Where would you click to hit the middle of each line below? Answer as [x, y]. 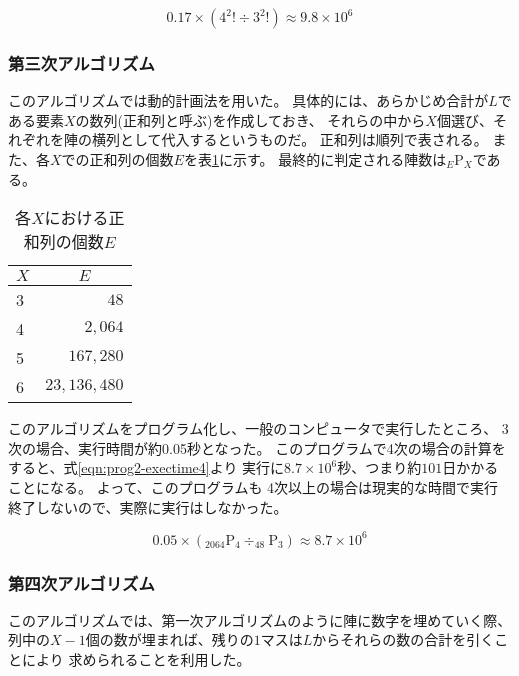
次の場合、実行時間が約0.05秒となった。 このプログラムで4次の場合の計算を [257, 447]
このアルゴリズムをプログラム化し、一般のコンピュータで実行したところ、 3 [258, 428]
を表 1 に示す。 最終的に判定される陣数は [315, 159]
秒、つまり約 [379, 467]
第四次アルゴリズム [81, 582]
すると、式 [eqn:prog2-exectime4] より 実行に [146, 467]
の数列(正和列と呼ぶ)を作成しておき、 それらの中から [250, 119]
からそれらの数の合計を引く [403, 639]
